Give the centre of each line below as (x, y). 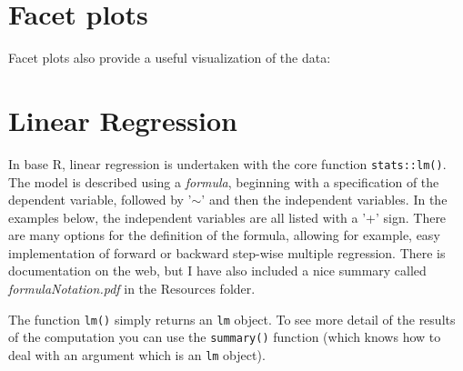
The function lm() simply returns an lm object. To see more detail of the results (232, 319)
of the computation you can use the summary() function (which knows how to (225, 337)
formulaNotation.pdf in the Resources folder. (132, 289)
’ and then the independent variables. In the (324, 200)
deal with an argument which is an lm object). (137, 354)
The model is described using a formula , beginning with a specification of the (224, 181)
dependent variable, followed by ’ (100, 200)
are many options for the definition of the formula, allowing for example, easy (224, 235)
